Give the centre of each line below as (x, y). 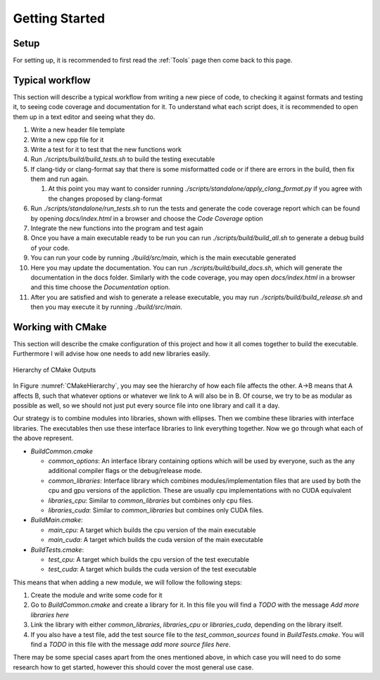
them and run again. (60, 179)
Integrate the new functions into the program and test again (117, 228)
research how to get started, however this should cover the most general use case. (133, 667)
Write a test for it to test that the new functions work (106, 149)
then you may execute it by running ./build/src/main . (107, 307)
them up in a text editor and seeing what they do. (84, 117)
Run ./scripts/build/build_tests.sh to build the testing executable (123, 159)
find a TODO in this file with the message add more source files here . (131, 645)
